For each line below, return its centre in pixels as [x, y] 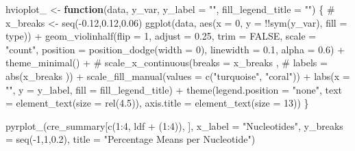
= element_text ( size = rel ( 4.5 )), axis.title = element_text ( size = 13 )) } [157, 103]
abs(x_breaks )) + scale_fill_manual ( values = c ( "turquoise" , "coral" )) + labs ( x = [178, 75]
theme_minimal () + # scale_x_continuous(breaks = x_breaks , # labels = [167, 63]
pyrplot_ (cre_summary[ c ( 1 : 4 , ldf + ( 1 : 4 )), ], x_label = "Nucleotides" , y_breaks [174, 125]
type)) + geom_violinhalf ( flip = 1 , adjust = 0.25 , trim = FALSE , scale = [161, 36]
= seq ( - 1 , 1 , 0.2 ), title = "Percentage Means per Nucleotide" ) [131, 139]
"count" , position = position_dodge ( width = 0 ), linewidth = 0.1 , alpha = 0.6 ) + [175, 49]
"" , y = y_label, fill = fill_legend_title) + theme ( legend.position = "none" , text [174, 89]
